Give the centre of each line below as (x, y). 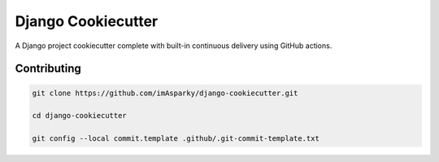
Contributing (48, 69)
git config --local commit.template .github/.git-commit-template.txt (176, 139)
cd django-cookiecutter (80, 116)
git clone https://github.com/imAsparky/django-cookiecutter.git (165, 93)
